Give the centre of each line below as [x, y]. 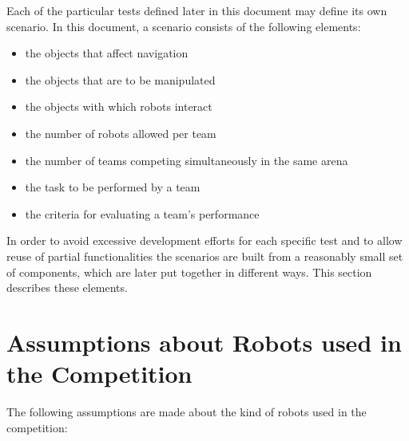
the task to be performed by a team [113, 187]
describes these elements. [67, 287]
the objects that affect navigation [107, 53]
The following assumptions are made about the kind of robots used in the [187, 412]
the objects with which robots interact [119, 106]
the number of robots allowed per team [121, 133]
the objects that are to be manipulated [120, 79]
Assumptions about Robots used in [204, 342]
